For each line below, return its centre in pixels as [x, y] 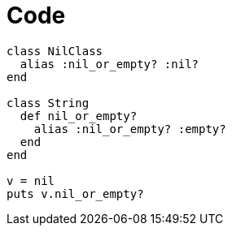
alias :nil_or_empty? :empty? [130, 129]
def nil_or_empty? [79, 116]
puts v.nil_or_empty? [75, 193]
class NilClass [55, 51]
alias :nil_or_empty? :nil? [109, 64]
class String [48, 103]
